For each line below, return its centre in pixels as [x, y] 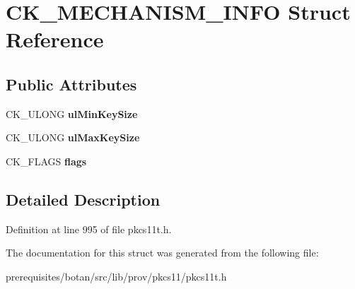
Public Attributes [71, 84]
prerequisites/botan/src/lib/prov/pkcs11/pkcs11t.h [116, 276]
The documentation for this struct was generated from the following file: [162, 253]
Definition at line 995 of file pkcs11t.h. [89, 229]
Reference [55, 39]
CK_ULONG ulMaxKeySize [73, 137]
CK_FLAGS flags [46, 161]
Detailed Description [83, 199]
